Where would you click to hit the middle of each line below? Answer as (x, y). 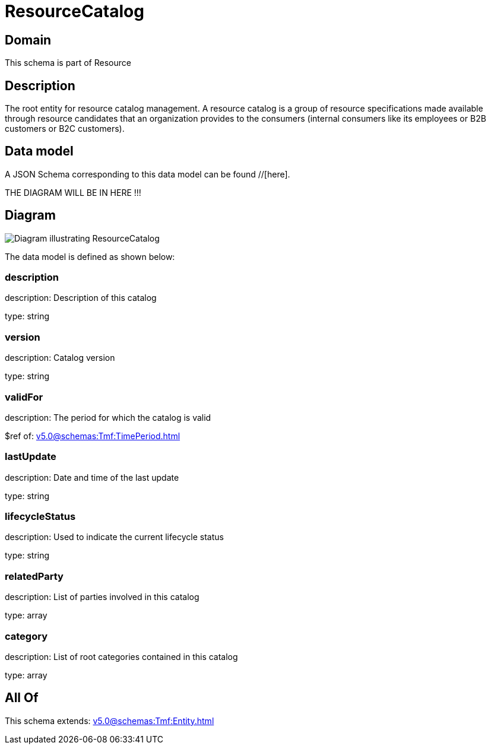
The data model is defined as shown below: (90, 256)
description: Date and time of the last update (92, 477)
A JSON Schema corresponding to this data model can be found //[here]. (148, 174)
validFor (24, 397)
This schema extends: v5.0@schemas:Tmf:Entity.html (110, 721)
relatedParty (34, 576)
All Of (22, 698)
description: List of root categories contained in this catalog (121, 656)
